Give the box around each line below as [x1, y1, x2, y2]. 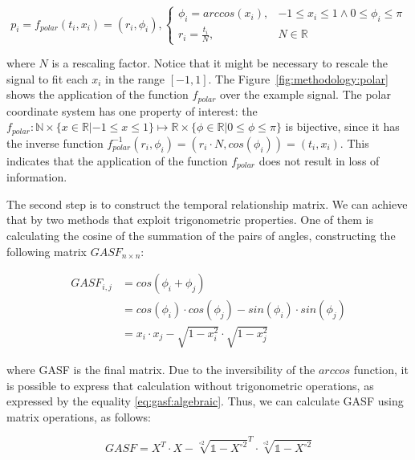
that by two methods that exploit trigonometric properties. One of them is [6, 211, 373, 228]
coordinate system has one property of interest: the [6, 102, 258, 119]
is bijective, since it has [285, 118, 400, 135]
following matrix [6, 242, 87, 259]
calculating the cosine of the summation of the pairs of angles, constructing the [6, 227, 396, 244]
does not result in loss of [258, 152, 380, 169]
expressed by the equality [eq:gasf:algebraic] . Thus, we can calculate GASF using [6, 393, 404, 409]
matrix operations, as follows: [6, 408, 151, 425]
